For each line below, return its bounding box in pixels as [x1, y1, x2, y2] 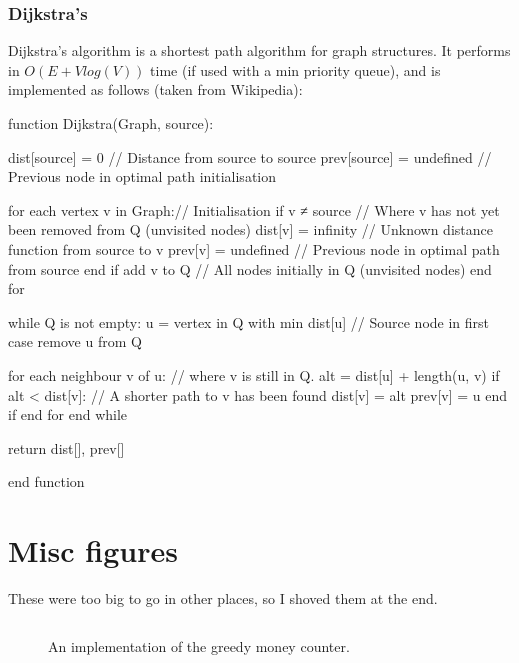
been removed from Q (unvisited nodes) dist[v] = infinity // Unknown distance [8, 219, 493, 240]
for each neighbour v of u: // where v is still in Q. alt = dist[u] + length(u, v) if [8, 364, 500, 385]
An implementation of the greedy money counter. [48, 635, 350, 656]
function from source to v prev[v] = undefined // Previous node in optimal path [8, 238, 500, 259]
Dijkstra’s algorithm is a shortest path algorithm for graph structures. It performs [8, 40, 511, 61]
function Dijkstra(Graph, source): [8, 113, 214, 133]
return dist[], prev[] [8, 437, 125, 458]
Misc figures [8, 530, 178, 571]
